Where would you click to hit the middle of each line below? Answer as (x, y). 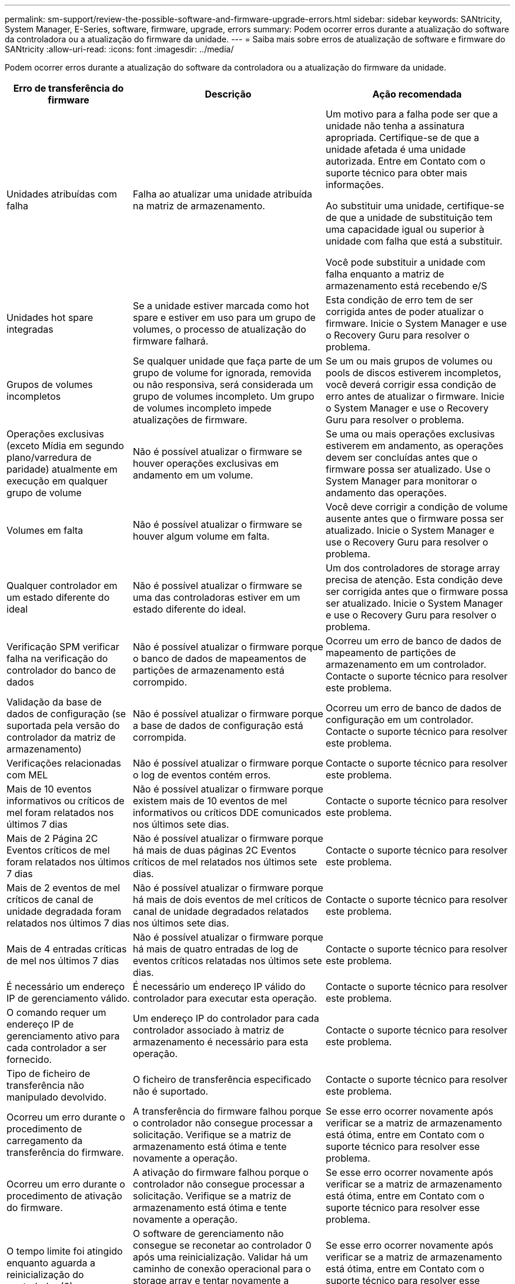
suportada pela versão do (63, 725)
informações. (355, 185)
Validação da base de (54, 702)
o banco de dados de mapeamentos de (220, 658)
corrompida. (160, 737)
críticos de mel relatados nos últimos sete (225, 862)
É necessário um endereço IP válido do (219, 987)
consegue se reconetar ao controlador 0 (222, 1245)
